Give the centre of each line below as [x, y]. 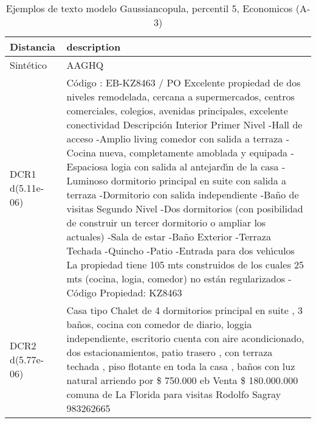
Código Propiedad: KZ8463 [124, 292]
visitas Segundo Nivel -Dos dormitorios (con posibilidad [185, 208]
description [94, 47]
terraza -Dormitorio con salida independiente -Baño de [183, 194]
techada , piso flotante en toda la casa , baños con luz [181, 366]
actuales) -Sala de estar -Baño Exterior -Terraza [169, 236]
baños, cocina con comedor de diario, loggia [159, 324]
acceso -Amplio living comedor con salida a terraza [175, 138]
